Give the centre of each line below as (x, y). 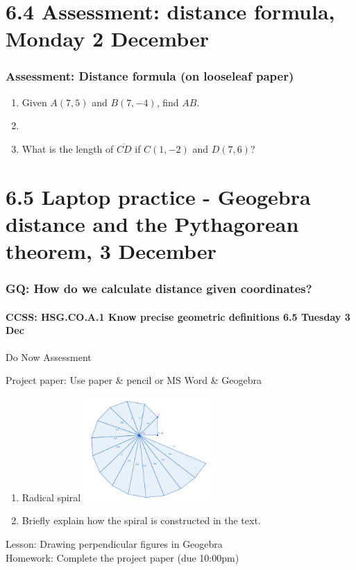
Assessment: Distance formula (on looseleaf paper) (150, 76)
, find (168, 102)
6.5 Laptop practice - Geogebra (158, 196)
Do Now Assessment (49, 357)
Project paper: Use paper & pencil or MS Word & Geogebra (134, 380)
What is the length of (68, 148)
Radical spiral (51, 497)
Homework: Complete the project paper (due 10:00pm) (122, 557)
